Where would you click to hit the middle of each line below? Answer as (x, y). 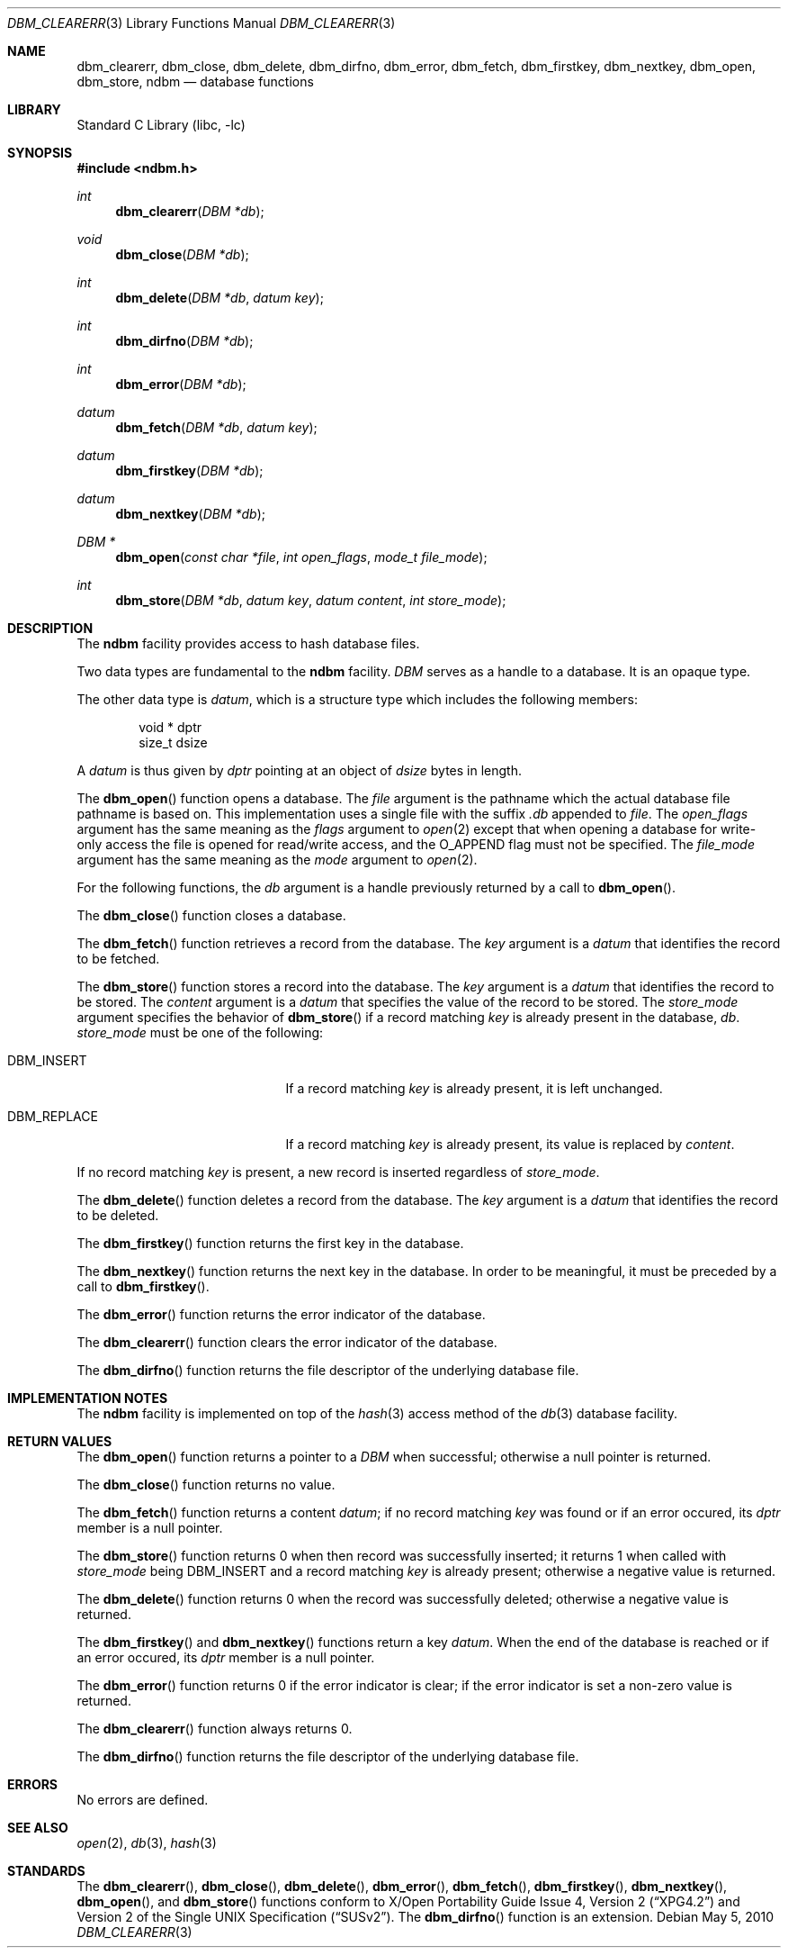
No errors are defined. (143, 1800)
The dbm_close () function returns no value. (206, 1484)
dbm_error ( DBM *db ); (181, 384)
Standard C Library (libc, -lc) (161, 125)
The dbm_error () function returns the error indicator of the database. (281, 1314)
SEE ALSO (38, 1828)
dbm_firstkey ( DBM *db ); (189, 471)
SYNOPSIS (40, 153)
